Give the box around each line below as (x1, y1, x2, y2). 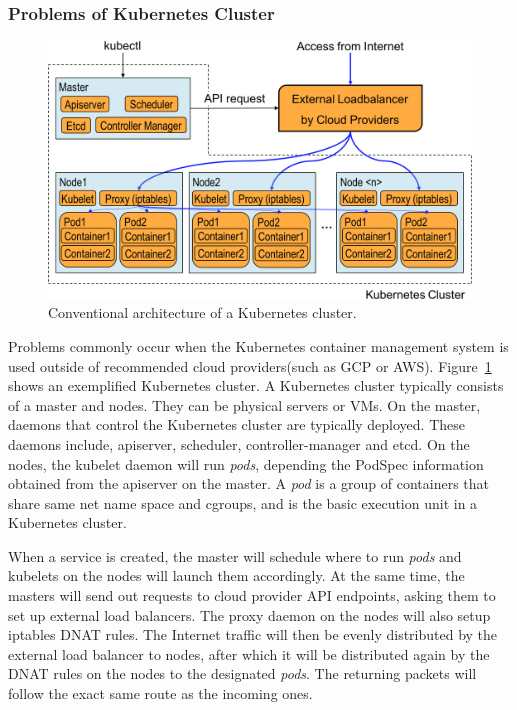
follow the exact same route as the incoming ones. (8, 683, 313, 704)
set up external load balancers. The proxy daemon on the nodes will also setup (8, 604, 491, 625)
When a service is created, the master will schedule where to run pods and (8, 545, 462, 566)
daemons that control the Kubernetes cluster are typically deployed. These (8, 414, 466, 435)
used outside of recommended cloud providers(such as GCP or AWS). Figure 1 (8, 355, 492, 376)
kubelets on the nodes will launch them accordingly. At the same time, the (8, 565, 465, 586)
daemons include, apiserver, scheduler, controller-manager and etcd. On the (8, 433, 470, 454)
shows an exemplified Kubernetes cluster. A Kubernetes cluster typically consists (8, 375, 504, 396)
